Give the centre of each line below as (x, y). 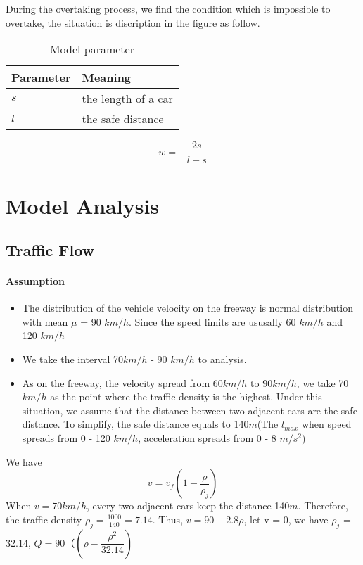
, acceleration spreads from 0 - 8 (207, 438)
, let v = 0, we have (286, 519)
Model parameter (92, 49)
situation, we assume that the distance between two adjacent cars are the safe (190, 410)
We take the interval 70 (72, 359)
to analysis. (222, 359)
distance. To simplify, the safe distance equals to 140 (135, 424)
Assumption (35, 281)
